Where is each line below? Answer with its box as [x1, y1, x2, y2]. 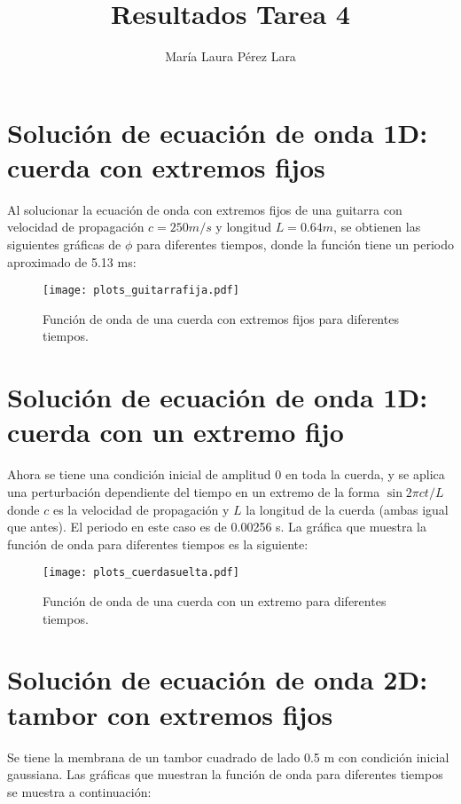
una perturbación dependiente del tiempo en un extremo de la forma [7, 482, 380, 501]
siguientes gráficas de [7, 235, 121, 254]
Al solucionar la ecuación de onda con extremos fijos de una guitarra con [7, 200, 402, 218]
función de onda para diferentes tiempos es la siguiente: [7, 534, 309, 553]
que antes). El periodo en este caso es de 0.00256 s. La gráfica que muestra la [7, 517, 427, 536]
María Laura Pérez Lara [165, 47, 296, 66]
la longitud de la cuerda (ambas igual [246, 500, 449, 518]
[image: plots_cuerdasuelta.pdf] [43, 566, 239, 579]
